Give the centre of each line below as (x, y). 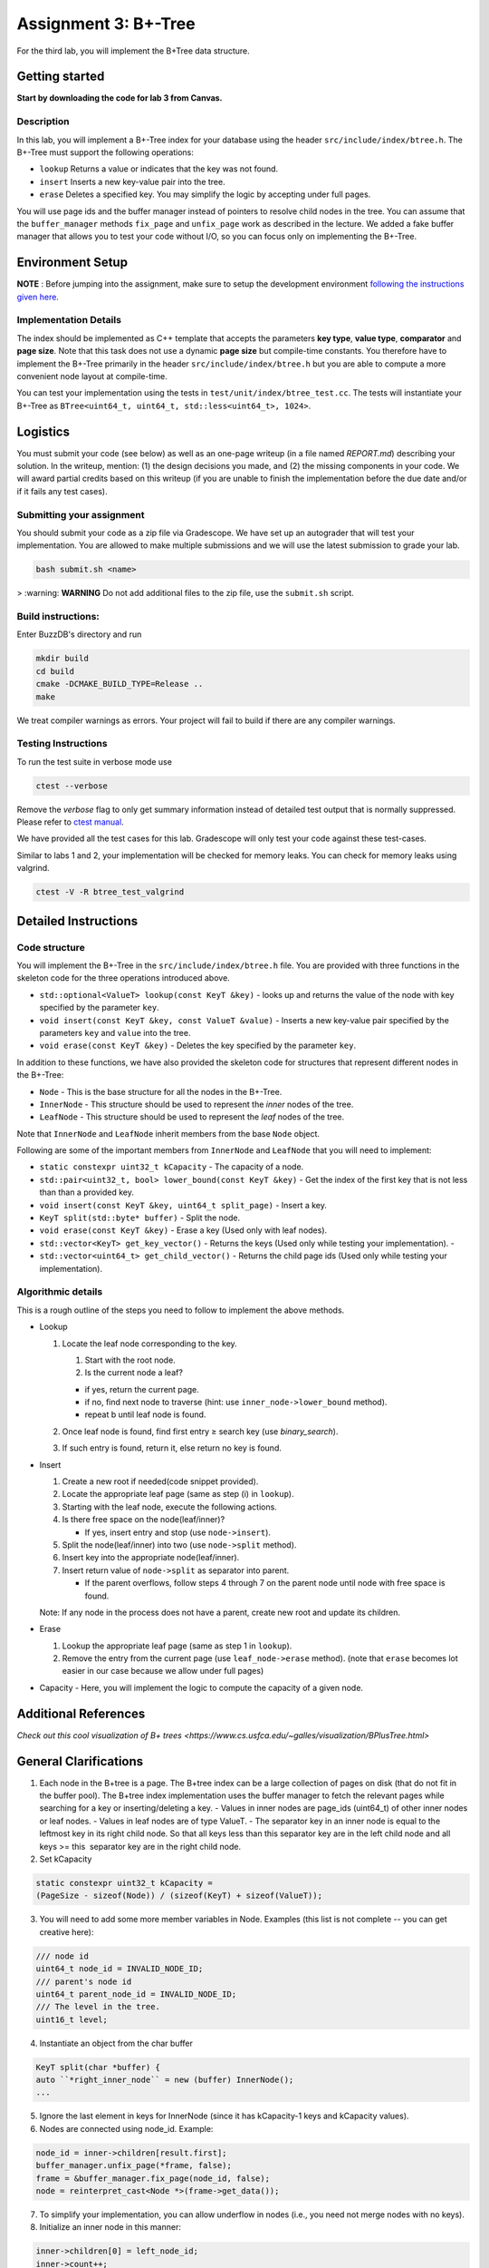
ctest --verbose (72, 786)
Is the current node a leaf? (134, 1373)
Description (43, 122)
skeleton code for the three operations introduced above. (123, 978)
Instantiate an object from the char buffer (116, 2043)
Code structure (51, 947)
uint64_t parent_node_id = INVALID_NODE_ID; (136, 1994)
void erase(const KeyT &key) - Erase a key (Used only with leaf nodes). (183, 1230)
